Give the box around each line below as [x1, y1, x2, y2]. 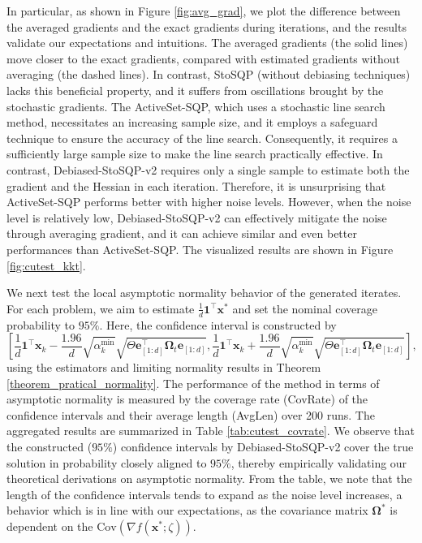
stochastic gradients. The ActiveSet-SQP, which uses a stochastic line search [6, 97, 385, 114]
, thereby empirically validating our [230, 454, 407, 471]
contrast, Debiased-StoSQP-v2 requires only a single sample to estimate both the [6, 161, 410, 178]
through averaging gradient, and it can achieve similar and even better [6, 225, 357, 242]
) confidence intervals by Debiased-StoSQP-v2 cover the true [112, 438, 414, 455]
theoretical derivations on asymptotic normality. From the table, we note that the [6, 470, 412, 487]
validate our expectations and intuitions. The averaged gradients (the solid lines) [6, 34, 408, 51]
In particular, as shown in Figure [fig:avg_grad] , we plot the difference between [6, 2, 401, 19]
